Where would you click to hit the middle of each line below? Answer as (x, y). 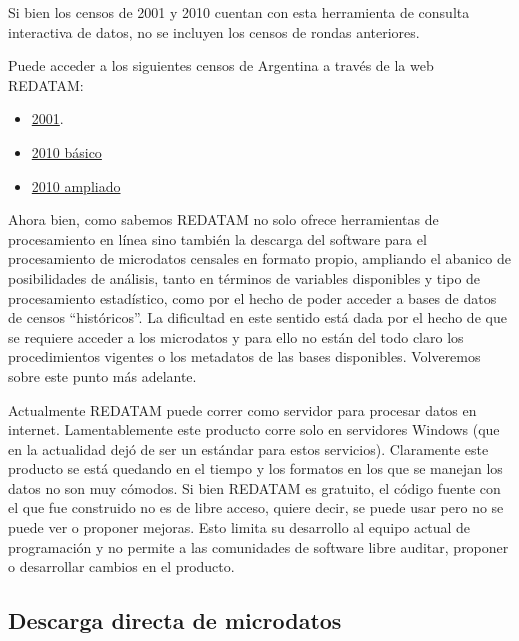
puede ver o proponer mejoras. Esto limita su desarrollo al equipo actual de (239, 527)
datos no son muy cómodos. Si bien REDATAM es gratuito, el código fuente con (254, 487)
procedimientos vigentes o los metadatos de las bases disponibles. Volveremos (244, 356)
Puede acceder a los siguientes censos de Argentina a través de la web (221, 65)
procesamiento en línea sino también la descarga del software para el (217, 238)
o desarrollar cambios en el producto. (121, 566)
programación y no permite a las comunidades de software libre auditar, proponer (258, 546)
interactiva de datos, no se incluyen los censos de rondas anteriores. (214, 31)
